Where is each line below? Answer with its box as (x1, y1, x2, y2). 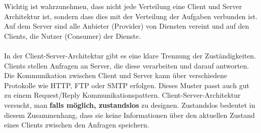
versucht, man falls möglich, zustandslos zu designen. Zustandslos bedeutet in (4, 99, 255, 110)
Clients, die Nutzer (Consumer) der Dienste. (4, 30, 141, 41)
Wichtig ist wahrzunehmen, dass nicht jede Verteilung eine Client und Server (4, 1, 242, 11)
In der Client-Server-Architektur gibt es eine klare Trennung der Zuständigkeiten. (4, 50, 256, 60)
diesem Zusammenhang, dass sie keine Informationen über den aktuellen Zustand (4, 109, 255, 120)
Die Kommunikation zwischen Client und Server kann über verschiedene (4, 70, 227, 81)
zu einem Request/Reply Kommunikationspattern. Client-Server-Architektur (4, 90, 241, 100)
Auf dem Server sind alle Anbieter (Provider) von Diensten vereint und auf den (4, 21, 249, 31)
